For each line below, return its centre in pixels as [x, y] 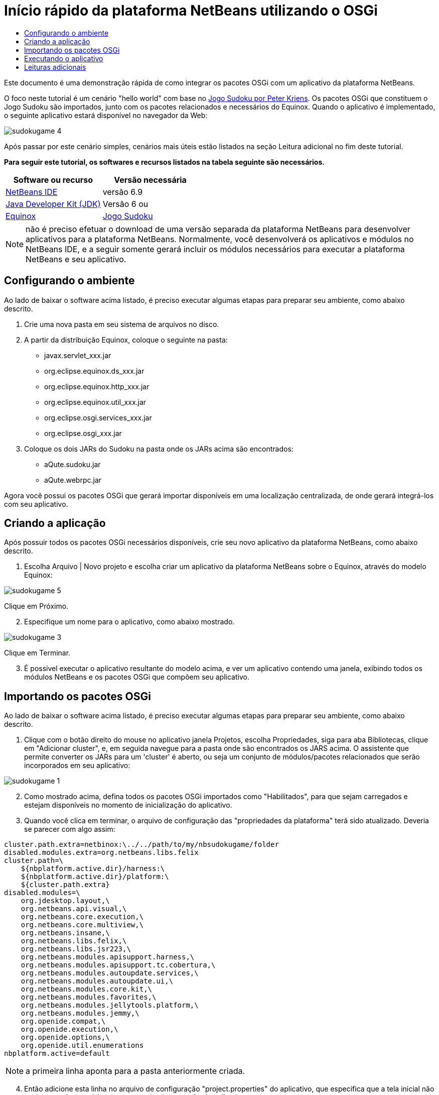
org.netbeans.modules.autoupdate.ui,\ [97, 981]
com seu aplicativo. [36, 504]
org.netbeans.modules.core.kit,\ [87, 989]
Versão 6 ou [125, 204]
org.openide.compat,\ [63, 1021]
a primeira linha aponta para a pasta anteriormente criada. [135, 1071]
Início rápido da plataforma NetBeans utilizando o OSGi [191, 11]
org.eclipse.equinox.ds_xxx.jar [94, 371]
